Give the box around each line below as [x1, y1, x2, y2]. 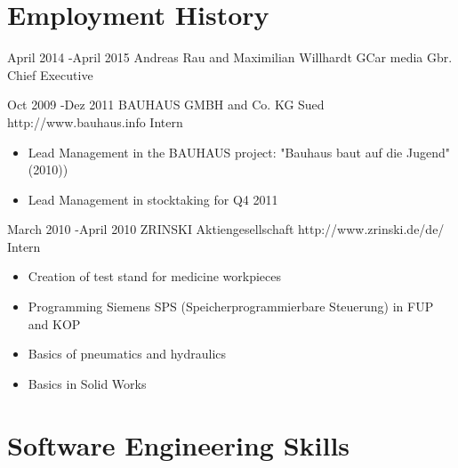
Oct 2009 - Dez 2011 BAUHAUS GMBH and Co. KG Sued [7, 95, 325, 114]
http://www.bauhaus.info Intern [7, 112, 183, 131]
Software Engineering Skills [7, 426, 350, 463]
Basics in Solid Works [28, 374, 147, 392]
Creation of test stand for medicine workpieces [28, 267, 282, 286]
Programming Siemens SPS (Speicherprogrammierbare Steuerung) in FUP [28, 297, 434, 316]
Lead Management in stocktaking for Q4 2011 [28, 190, 278, 208]
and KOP [28, 314, 81, 333]
